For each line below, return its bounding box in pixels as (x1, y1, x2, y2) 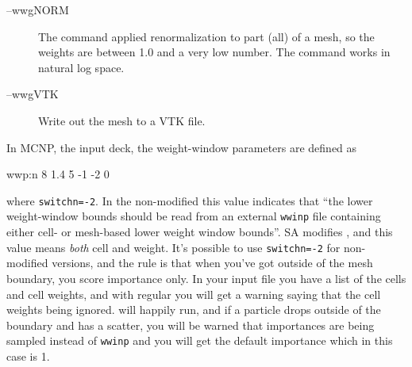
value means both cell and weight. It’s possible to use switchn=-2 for (6, 239, 341, 255)
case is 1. (6, 347, 50, 364)
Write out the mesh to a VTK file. (38, 112, 206, 128)
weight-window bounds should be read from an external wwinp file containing (6, 208, 381, 224)
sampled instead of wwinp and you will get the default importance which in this (6, 332, 393, 349)
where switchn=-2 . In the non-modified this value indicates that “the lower (6, 192, 373, 208)
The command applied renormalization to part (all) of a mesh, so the (38, 28, 375, 44)
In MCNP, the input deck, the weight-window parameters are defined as (6, 139, 357, 155)
